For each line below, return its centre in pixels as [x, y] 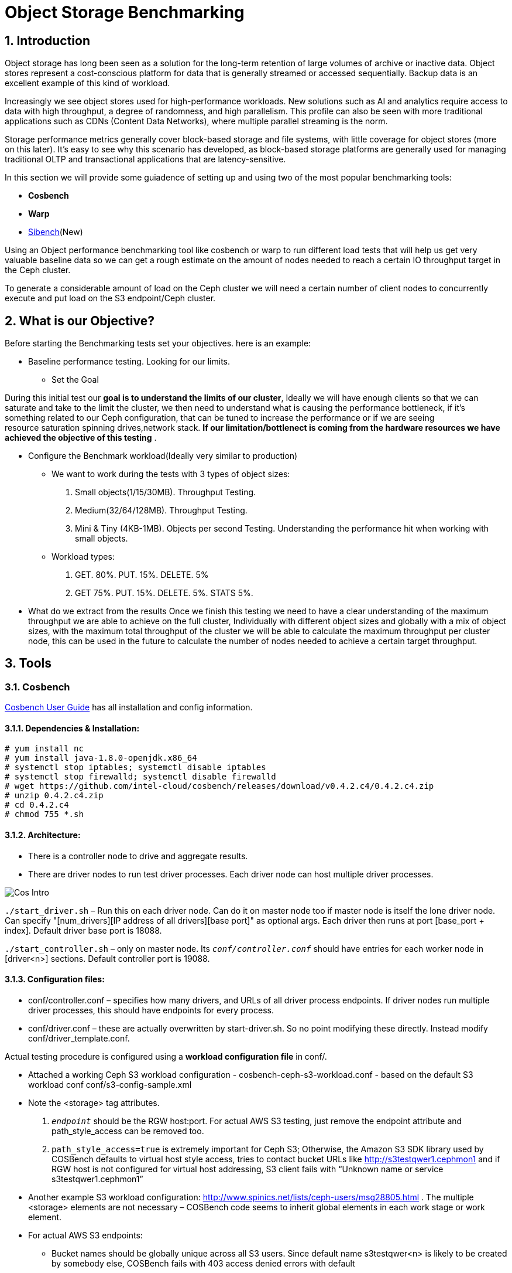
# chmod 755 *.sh [44, 814]
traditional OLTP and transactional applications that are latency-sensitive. [145, 159]
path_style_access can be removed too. [128, 1131]
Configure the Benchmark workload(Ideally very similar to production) [163, 456]
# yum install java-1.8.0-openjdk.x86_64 [101, 758]
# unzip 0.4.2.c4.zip [54, 796]
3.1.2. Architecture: [43, 835]
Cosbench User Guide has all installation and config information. [129, 707]
